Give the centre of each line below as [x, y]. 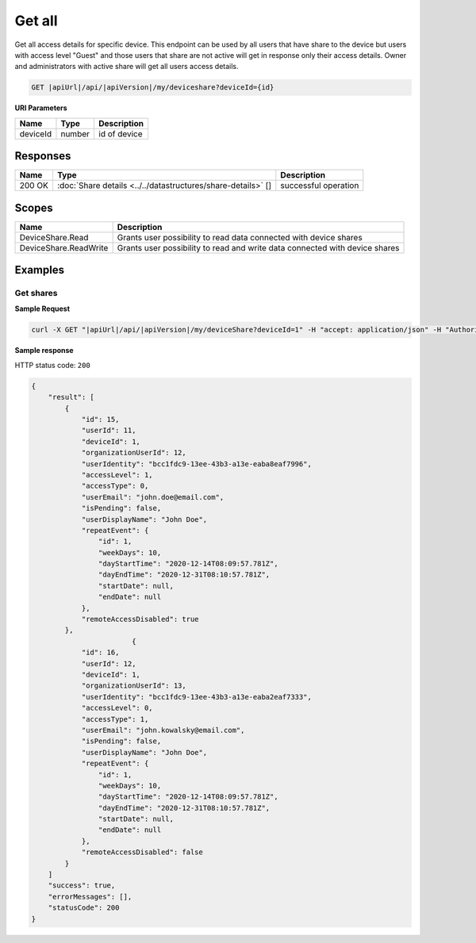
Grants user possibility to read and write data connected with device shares [258, 247]
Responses [43, 156]
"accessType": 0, [115, 486]
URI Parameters [41, 108]
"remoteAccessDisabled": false [142, 852]
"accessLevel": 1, [117, 475]
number [75, 133]
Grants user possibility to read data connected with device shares [240, 237]
